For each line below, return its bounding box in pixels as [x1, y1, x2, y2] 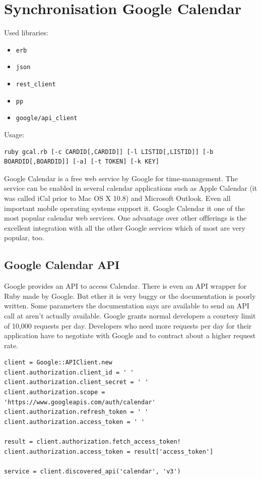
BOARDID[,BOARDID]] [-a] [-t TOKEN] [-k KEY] [4, 158, 159, 166]
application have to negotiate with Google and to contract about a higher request [4, 330, 256, 341]
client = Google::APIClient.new [4, 359, 112, 366]
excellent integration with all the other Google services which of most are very [4, 222, 245, 233]
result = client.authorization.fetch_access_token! [4, 438, 181, 446]
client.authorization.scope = [4, 389, 105, 396]
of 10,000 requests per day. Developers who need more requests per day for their [4, 320, 252, 331]
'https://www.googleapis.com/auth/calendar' [4, 398, 156, 406]
